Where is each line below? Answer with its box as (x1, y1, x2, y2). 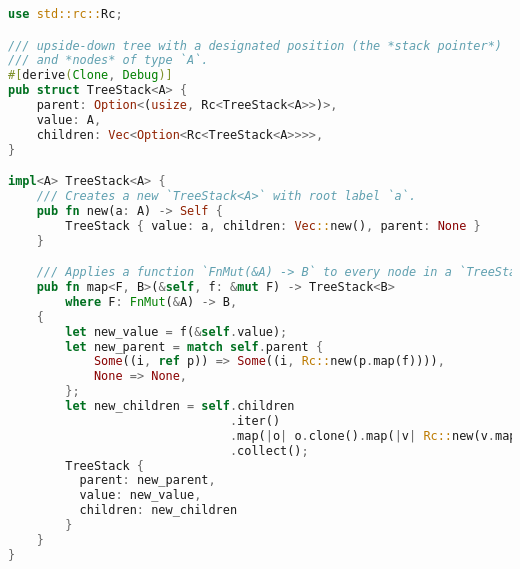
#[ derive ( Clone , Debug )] (8, 68, 173, 83)
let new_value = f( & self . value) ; (65, 324, 288, 339)
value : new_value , (79, 488, 202, 503)
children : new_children (79, 503, 238, 518)
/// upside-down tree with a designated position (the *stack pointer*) (8, 38, 502, 53)
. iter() (229, 413, 281, 428)
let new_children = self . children (65, 399, 295, 414)
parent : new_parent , (79, 473, 216, 488)
